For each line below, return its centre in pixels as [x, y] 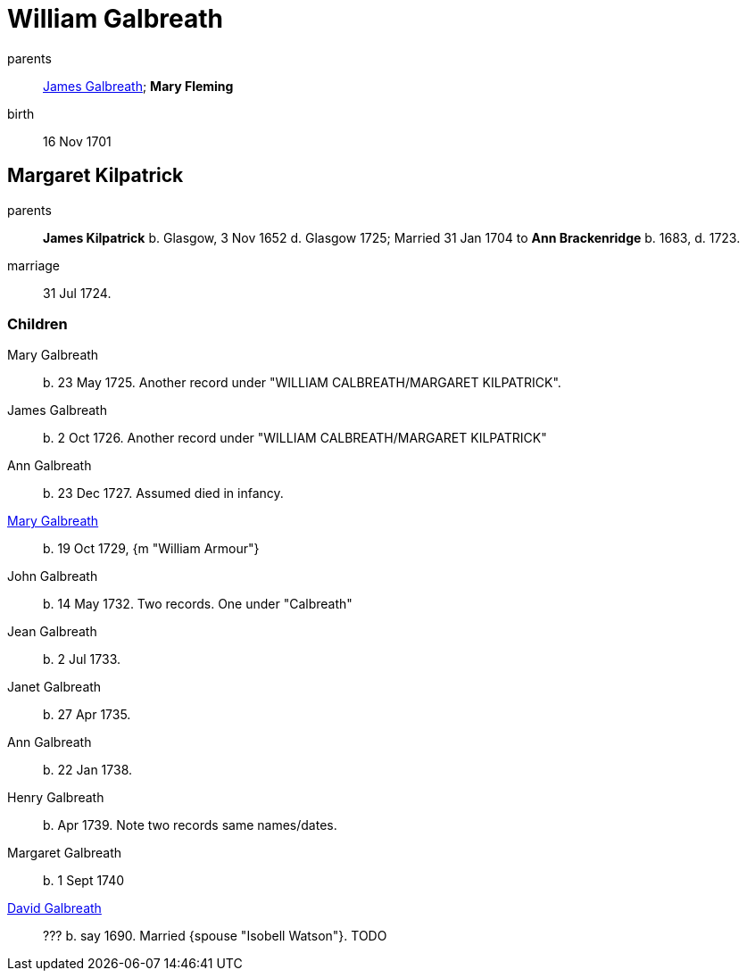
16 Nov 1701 [77, 141]
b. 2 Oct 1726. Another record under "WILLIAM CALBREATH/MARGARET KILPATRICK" [295, 438]
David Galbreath [54, 908]
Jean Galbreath [52, 632]
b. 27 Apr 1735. [87, 715]
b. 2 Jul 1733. [82, 659]
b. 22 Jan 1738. [88, 770]
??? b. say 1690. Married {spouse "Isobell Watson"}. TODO [215, 936]
